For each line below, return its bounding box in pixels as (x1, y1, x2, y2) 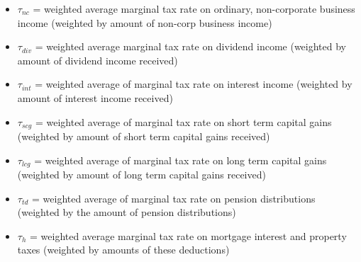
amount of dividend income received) (17, 52, 178, 67)
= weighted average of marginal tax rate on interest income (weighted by (35, 76, 352, 91)
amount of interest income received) (17, 90, 173, 105)
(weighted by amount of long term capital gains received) (17, 167, 266, 182)
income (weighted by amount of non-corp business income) (17, 15, 272, 30)
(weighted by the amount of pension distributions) (17, 205, 236, 220)
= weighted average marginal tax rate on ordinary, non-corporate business (33, 1, 355, 16)
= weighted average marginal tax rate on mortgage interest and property (30, 228, 347, 243)
